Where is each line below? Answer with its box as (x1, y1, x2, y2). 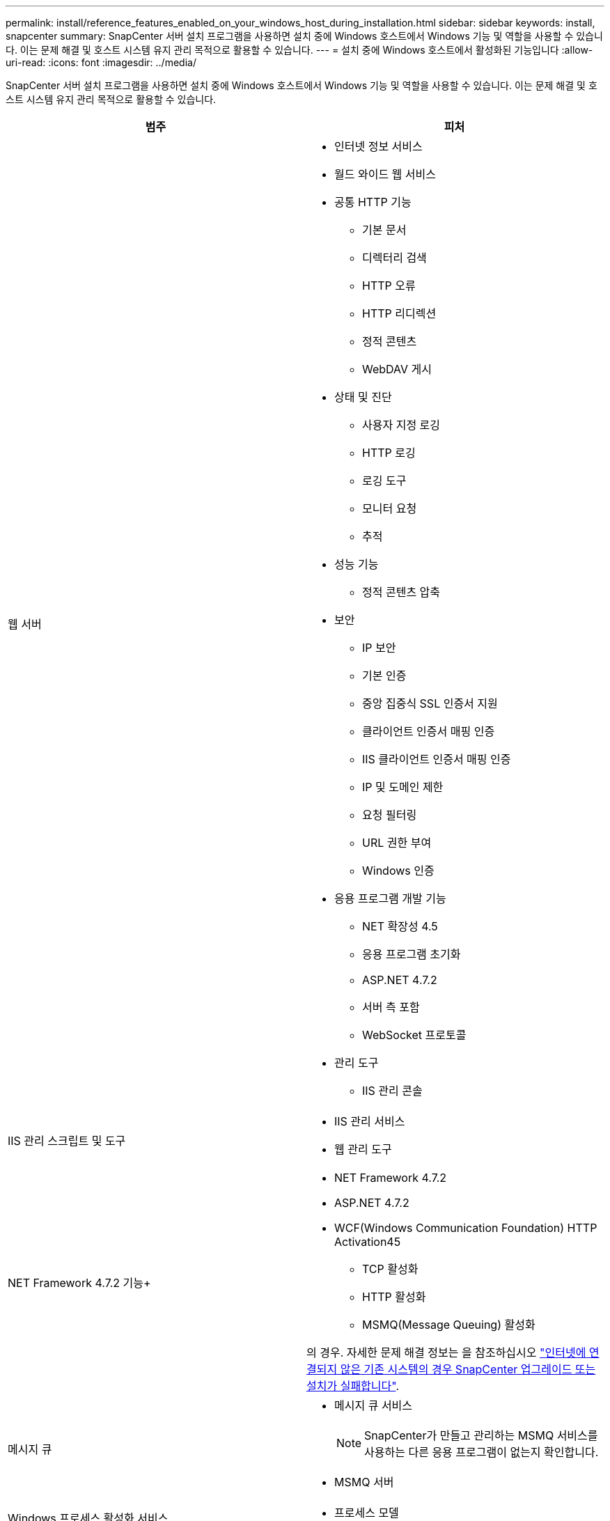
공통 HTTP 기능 (334, 195, 412, 209)
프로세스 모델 (334, 1506, 399, 1520)
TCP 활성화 (362, 1262, 419, 1276)
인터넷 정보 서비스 (334, 139, 423, 153)
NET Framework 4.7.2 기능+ (8, 1276, 151, 1290)
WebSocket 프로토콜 (362, 1028, 467, 1042)
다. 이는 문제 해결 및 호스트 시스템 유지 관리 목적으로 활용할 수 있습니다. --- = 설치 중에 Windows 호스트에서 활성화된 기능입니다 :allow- (6, 44, 593, 56)
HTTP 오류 (362, 279, 416, 292)
